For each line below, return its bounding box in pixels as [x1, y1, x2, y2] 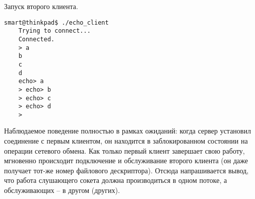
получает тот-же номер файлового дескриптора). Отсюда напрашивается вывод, [4, 165, 249, 175]
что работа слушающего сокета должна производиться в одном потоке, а [4, 175, 227, 185]
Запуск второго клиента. [4, 1, 78, 11]
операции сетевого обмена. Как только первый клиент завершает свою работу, [4, 145, 245, 156]
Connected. [18, 35, 55, 43]
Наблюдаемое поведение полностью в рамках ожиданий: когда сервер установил [4, 125, 251, 136]
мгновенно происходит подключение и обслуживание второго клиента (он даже [4, 155, 248, 166]
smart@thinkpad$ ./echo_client [4, 19, 109, 26]
